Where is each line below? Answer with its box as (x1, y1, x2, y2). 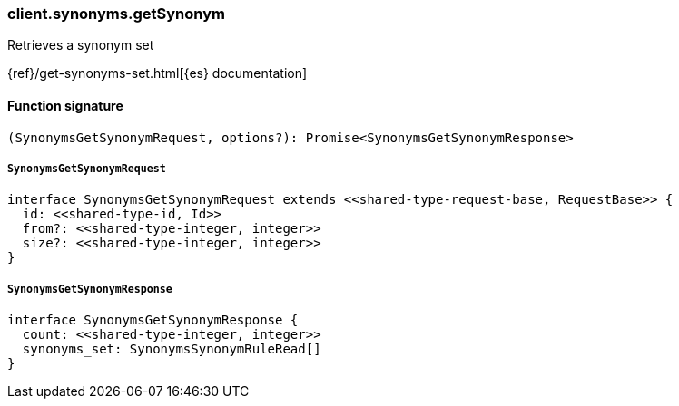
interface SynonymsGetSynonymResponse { (7, 313, 299, 328)
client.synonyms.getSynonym (7, 5, 225, 23)
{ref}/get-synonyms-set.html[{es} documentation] (7, 65, 308, 82)
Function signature (7, 97, 123, 113)
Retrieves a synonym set (7, 37, 154, 53)
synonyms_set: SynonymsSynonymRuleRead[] (22, 342, 321, 357)
